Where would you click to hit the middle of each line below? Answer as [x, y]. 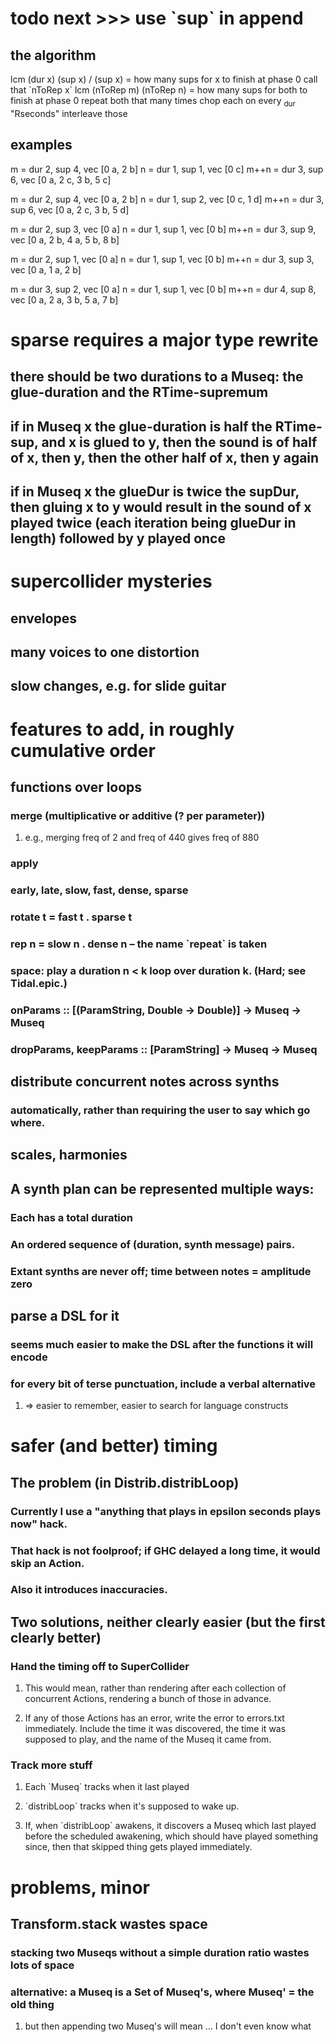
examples [41, 145]
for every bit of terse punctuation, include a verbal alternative [163, 1384]
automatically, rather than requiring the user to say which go [160, 1110]
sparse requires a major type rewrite [164, 339]
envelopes [44, 618]
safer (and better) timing [114, 1446]
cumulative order [83, 750]
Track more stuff [51, 1765]
